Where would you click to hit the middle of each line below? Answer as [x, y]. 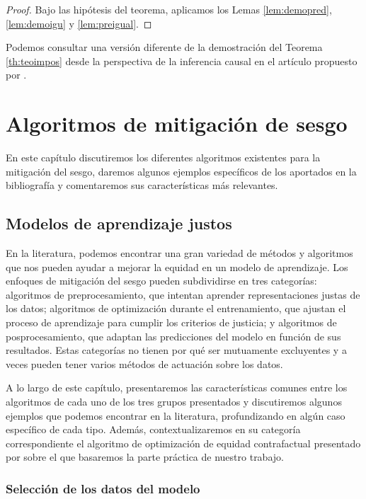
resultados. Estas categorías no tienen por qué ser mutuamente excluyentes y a [176, 350]
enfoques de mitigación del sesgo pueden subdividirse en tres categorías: [161, 281]
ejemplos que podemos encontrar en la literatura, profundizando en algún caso [176, 415]
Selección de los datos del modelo [103, 488]
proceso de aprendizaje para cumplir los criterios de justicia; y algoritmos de [171, 322]
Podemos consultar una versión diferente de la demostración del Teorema [164, 47]
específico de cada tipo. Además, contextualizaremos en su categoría [153, 429]
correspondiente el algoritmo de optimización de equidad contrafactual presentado [183, 443]
